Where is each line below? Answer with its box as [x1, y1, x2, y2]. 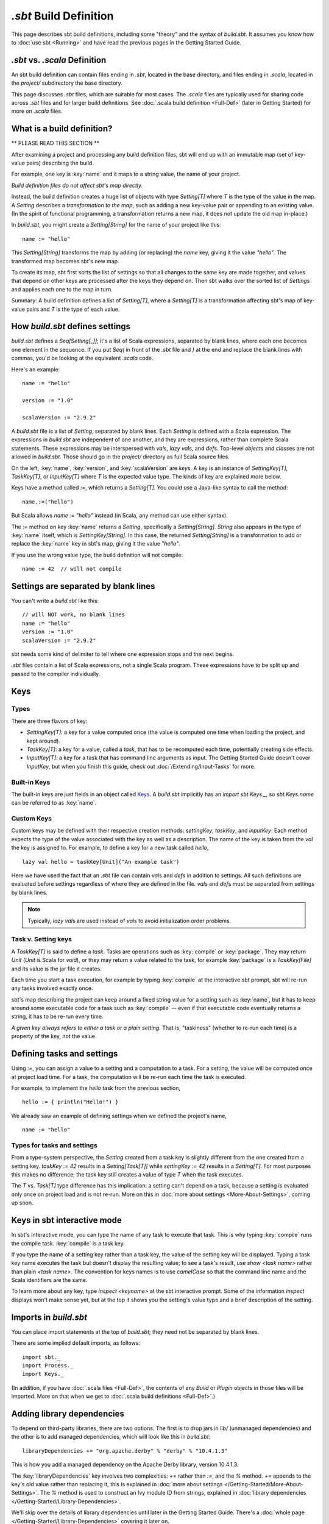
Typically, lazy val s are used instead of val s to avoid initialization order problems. [27, 917, 232, 924]
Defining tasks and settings [11, 1049, 118, 1059]
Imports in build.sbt [11, 1312, 88, 1322]
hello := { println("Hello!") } [22, 1098, 119, 1106]
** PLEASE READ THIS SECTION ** [11, 140, 100, 147]
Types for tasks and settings [11, 1141, 97, 1149]
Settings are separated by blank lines [11, 581, 155, 591]
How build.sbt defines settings [11, 321, 131, 332]
